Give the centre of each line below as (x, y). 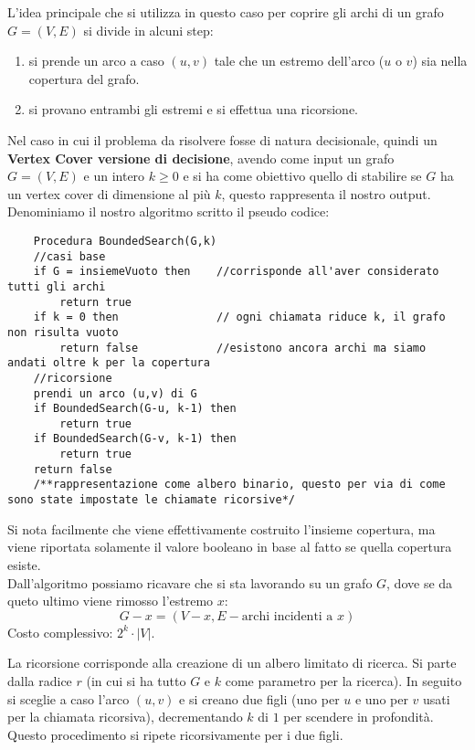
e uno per (381, 698)
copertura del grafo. (84, 78)
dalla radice (40, 680)
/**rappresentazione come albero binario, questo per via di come (239, 485)
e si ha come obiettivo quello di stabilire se (302, 176)
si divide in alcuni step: (148, 30)
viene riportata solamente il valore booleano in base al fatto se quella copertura (230, 547)
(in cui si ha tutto (136, 680)
